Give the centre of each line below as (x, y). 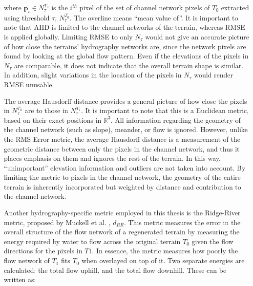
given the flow (212, 241)
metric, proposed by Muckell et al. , (57, 222)
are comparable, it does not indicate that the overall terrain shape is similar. (129, 65)
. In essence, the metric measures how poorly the (165, 251)
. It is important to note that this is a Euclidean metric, (165, 110)
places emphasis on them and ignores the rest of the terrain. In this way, (112, 158)
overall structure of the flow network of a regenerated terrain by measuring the (122, 232)
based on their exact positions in (53, 120)
